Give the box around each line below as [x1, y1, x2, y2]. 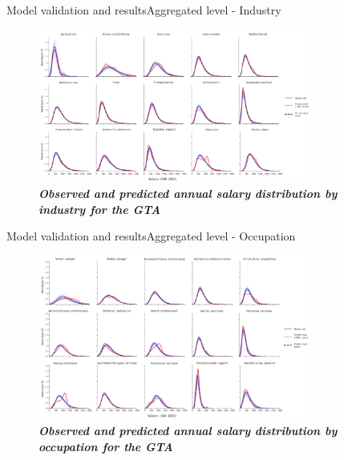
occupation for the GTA [38, 438, 173, 454]
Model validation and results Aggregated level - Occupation [6, 228, 296, 244]
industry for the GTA [38, 200, 161, 217]
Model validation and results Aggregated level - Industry [6, 2, 281, 18]
